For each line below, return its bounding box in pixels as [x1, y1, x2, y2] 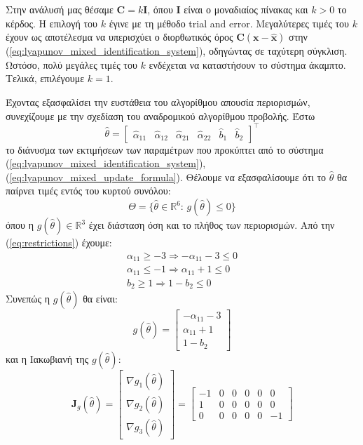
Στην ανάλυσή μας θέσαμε [6, 2, 114, 16]
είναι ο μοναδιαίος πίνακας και [184, 2, 308, 16]
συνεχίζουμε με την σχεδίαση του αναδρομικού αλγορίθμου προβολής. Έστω [6, 108, 315, 123]
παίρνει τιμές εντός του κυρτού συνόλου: [6, 183, 171, 198]
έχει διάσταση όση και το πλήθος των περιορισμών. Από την [88, 218, 335, 232]
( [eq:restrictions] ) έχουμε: [6, 235, 112, 250]
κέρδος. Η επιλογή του [6, 15, 98, 30]
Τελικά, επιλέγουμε [6, 71, 85, 86]
